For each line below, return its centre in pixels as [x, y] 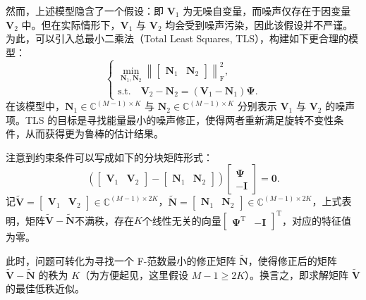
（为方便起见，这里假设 [134, 274]
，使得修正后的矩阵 [292, 260]
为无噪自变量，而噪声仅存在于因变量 [267, 11]
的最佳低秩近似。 [45, 288]
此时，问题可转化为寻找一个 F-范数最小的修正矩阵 [121, 260]
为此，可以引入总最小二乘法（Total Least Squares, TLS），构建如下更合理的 [177, 38]
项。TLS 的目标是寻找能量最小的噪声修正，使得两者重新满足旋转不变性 [170, 119]
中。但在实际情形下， [71, 24]
